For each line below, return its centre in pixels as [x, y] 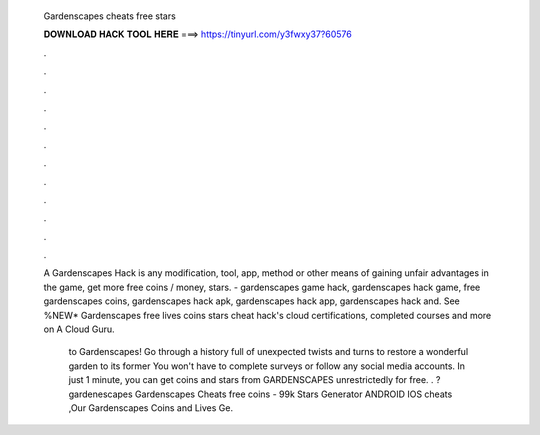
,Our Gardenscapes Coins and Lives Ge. [151, 407]
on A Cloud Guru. [79, 329]
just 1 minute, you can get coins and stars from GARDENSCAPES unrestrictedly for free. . [251, 380]
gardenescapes [101, 394]
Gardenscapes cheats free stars [110, 16]
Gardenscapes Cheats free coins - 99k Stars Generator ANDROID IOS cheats [294, 394]
